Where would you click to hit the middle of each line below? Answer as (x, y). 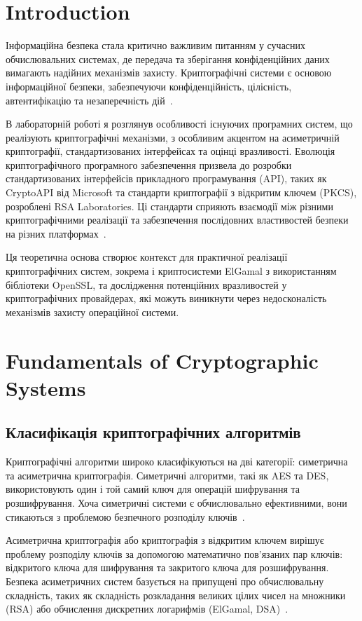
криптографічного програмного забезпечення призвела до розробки (149, 164)
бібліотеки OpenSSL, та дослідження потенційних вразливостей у (146, 284)
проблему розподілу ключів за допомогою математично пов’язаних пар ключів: (174, 553)
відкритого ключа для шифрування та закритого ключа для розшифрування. (167, 567)
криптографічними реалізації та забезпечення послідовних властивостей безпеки (177, 220)
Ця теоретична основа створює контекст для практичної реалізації (147, 257)
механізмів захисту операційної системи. (92, 312)
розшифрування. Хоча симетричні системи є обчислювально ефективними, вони (176, 502)
